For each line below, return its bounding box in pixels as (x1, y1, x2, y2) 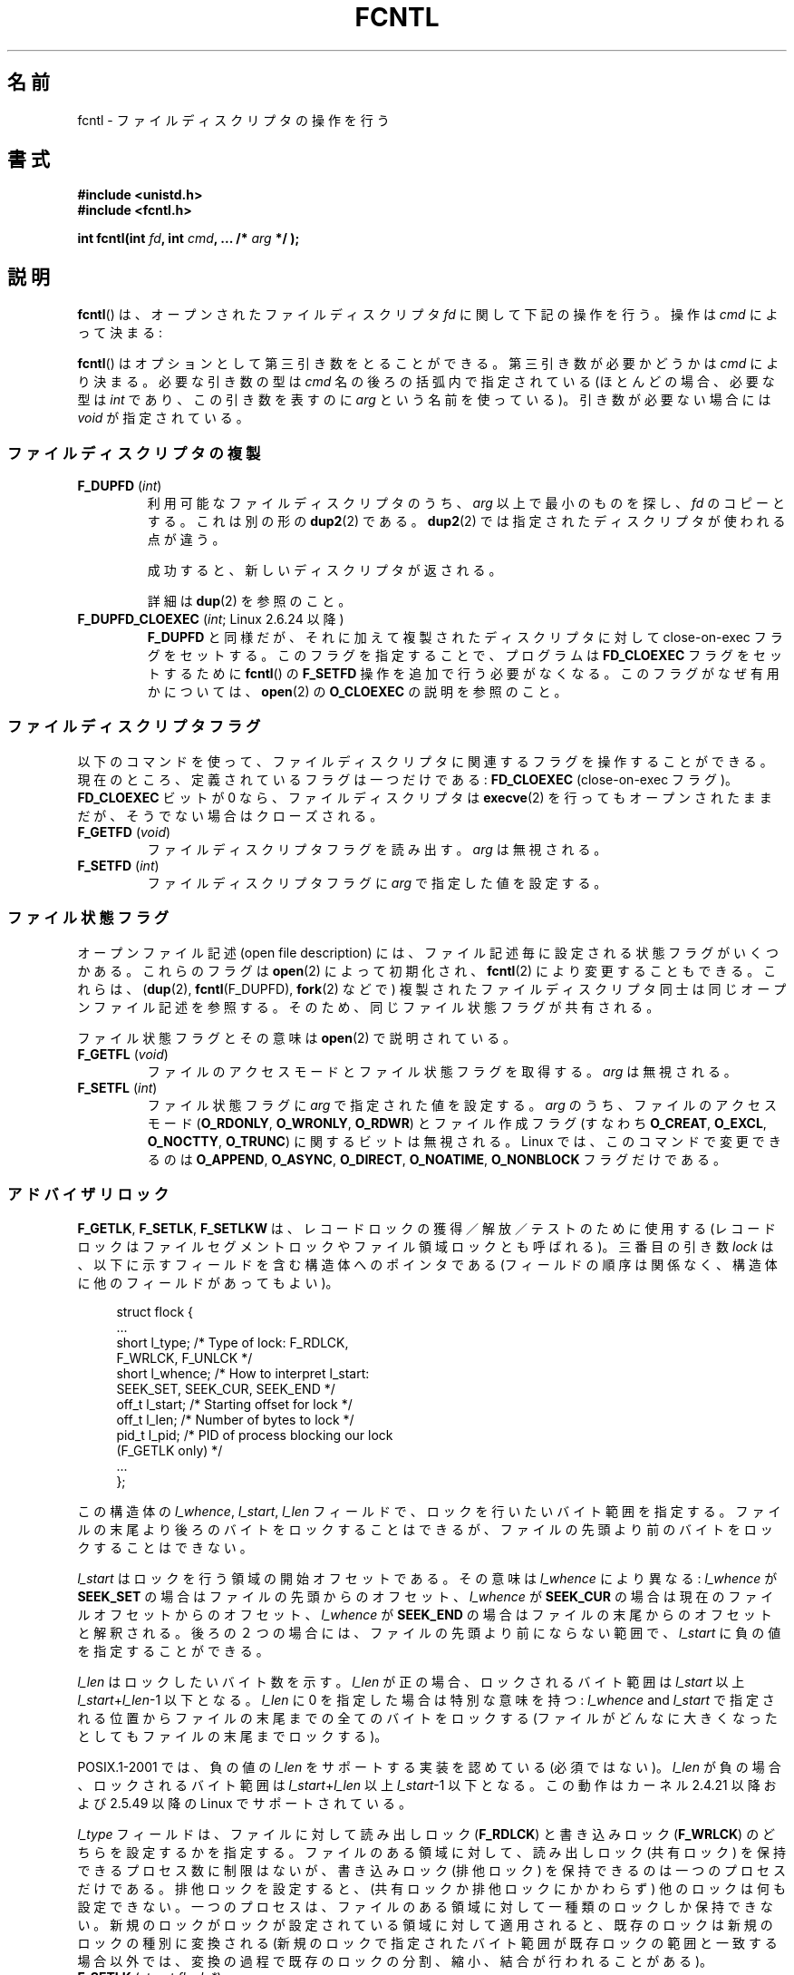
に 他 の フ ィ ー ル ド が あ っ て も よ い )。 (77, 1275, 339, 1291)
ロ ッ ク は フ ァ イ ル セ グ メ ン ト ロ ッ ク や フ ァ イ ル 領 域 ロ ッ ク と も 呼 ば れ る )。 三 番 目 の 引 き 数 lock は (77, 1239, 774, 1255)
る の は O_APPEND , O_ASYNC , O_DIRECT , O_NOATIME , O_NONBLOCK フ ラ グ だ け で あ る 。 (147, 1151, 726, 1167)
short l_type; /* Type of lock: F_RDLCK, (116, 1335, 349, 1351)
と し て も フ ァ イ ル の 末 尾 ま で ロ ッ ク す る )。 (77, 1728, 388, 1745)
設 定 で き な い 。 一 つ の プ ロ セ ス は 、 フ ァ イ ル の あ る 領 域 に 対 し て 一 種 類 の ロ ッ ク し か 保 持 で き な (77, 1899, 773, 1915)
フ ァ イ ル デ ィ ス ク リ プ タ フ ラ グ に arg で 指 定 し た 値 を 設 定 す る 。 (147, 874, 607, 890)
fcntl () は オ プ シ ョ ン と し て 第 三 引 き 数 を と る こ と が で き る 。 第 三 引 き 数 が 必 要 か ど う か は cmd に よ (77, 355, 779, 372)
